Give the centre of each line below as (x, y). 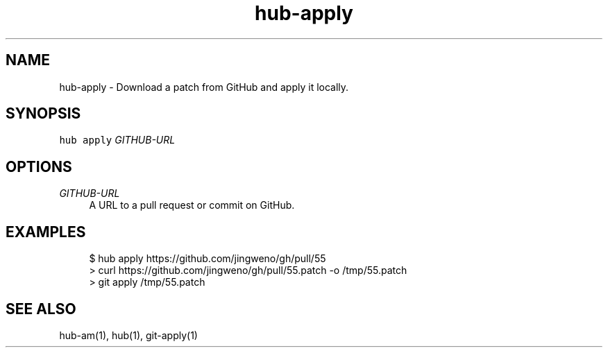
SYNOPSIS (43, 114)
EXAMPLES (46, 232)
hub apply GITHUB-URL (117, 140)
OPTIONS (39, 166)
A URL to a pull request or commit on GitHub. (192, 205)
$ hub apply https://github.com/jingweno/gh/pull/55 (208, 259)
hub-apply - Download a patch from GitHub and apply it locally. (204, 87)
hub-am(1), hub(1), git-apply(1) (128, 335)
